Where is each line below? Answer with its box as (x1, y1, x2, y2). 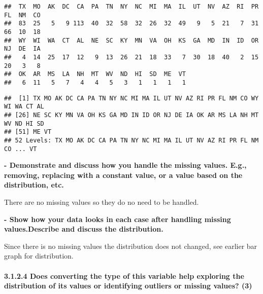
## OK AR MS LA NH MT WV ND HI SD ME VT (4, 70, 186, 78)
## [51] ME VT (4, 128, 52, 136)
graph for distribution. (4, 250, 74, 261)
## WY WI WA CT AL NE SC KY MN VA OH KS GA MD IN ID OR (4, 36, 259, 44)
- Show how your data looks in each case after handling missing (4, 213, 231, 224)
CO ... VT (4, 145, 37, 153)
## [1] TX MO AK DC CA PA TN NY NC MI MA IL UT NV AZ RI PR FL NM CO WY (4, 94, 259, 102)
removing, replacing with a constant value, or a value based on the (4, 169, 243, 180)
